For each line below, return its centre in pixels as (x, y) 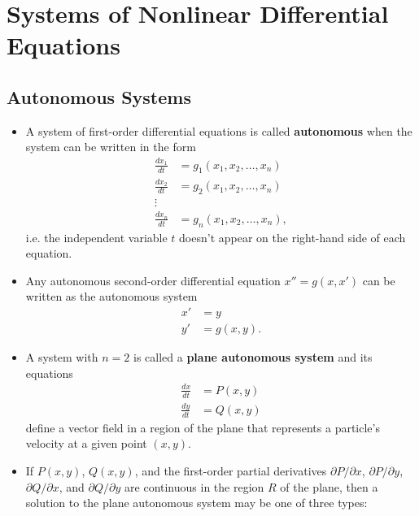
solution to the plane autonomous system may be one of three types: (196, 503)
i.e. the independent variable (96, 237)
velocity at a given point (86, 443)
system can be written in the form (111, 147)
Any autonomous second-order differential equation (153, 280)
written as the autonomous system (111, 296)
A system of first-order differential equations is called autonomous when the (219, 130)
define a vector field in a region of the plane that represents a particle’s (203, 427)
